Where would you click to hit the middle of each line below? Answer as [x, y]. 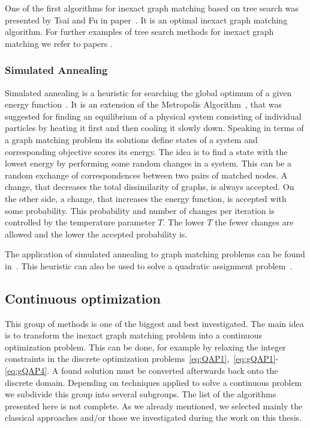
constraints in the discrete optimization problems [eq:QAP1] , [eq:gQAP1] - [142, 359]
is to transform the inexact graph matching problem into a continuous [133, 335]
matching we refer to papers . [59, 43]
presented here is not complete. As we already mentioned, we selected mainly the [154, 405]
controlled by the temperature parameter [80, 222]
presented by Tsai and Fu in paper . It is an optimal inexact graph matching [146, 20]
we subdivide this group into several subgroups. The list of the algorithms [141, 394]
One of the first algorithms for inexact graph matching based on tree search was [152, 8]
